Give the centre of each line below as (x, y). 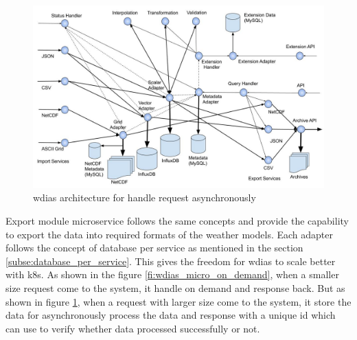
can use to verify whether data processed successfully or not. (133, 328)
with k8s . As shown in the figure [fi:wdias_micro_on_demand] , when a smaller (172, 274)
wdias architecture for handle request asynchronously (145, 197)
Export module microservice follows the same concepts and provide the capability (177, 221)
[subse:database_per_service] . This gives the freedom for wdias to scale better (171, 261)
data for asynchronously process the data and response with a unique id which (171, 315)
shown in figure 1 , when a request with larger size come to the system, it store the (178, 301)
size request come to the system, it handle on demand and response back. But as (175, 287)
